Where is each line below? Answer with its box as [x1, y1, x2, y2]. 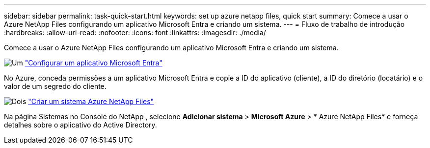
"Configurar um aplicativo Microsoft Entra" [25, 59, 162, 67]
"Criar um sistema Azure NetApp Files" [28, 97, 154, 106]
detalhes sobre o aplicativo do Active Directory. [4, 121, 157, 129]
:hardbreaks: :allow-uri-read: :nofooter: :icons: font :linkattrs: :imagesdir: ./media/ [4, 28, 266, 37]
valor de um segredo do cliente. [4, 82, 107, 90]
